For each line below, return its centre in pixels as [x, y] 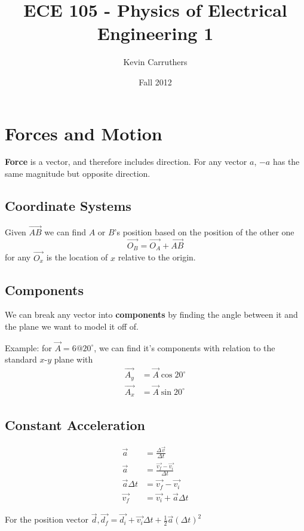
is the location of [77, 257]
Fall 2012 [155, 82]
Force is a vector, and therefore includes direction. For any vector [126, 162]
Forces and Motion [84, 133]
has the [286, 162]
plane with [73, 359]
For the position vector [47, 519]
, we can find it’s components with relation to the [185, 347]
